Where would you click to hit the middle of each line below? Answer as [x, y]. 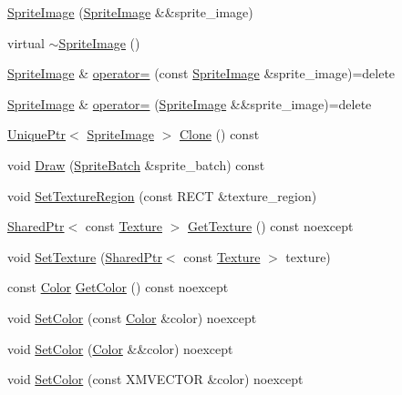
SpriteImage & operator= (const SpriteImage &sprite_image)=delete [201, 73]
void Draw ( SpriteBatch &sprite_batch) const [136, 164]
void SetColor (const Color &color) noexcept [132, 317]
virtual [26, 42]
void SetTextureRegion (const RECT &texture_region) [162, 195]
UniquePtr [37, 134]
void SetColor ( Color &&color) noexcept [120, 348]
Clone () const [219, 134]
